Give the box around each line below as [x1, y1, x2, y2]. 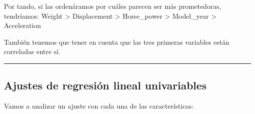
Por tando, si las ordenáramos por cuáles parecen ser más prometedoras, [4, 1, 221, 11]
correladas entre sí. [4, 46, 60, 57]
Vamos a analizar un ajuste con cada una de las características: [4, 101, 194, 111]
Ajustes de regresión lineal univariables [4, 78, 207, 93]
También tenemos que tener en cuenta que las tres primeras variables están [4, 36, 229, 47]
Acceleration [4, 20, 41, 30]
